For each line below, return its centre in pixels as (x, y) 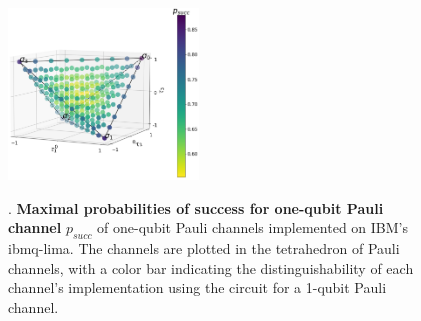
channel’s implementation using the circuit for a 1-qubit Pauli (197, 287)
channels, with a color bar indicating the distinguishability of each (211, 267)
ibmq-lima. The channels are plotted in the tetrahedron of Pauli (204, 247)
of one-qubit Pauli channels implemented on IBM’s (252, 227)
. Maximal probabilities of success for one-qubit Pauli (196, 207)
